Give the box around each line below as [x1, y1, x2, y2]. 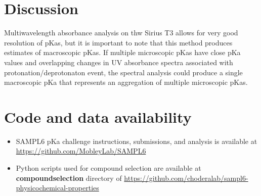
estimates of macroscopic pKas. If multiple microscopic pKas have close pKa [4, 47, 241, 58]
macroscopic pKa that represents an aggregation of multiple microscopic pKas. [4, 77, 248, 87]
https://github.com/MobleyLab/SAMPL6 [16, 145, 146, 156]
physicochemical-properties [16, 182, 99, 193]
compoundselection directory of [16, 172, 122, 183]
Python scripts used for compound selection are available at [16, 163, 201, 173]
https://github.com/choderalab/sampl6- [124, 172, 248, 183]
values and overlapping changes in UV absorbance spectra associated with [4, 57, 233, 67]
